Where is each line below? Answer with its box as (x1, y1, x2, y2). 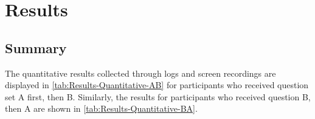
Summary (5, 38, 67, 57)
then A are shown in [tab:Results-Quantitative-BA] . (5, 102, 198, 115)
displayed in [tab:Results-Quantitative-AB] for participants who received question (5, 79, 309, 91)
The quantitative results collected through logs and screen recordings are (5, 66, 276, 79)
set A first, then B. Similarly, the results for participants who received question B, (5, 90, 311, 103)
